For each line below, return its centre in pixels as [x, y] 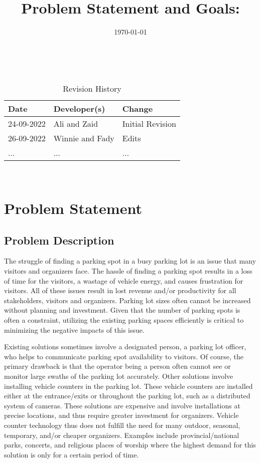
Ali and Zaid [76, 124]
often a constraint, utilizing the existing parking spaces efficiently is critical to [124, 320]
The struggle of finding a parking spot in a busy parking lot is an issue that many [130, 261]
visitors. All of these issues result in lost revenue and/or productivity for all [120, 290]
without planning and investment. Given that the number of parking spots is [122, 310]
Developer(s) [79, 109]
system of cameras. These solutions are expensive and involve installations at [122, 405]
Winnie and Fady [84, 138]
